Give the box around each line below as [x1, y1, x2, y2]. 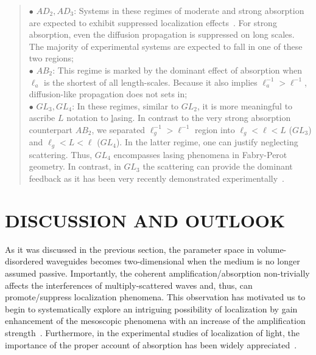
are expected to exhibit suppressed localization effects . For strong [29, 16, 277, 29]
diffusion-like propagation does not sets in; [29, 88, 188, 100]
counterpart [29, 123, 73, 136]
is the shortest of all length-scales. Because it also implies [44, 75, 258, 88]
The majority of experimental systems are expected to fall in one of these [29, 40, 303, 52]
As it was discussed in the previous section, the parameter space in [5, 243, 255, 255]
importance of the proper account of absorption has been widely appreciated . [5, 338, 297, 351]
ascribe [29, 111, 55, 124]
